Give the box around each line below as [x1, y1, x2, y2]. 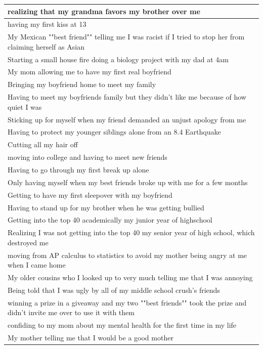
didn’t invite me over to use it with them [8, 307, 135, 318]
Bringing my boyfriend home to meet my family [8, 79, 156, 90]
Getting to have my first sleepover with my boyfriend [8, 189, 172, 200]
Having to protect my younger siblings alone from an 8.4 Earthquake [8, 126, 221, 137]
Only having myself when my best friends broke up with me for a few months [8, 177, 248, 187]
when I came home [8, 259, 66, 270]
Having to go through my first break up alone [8, 164, 149, 174]
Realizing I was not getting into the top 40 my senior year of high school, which [8, 227, 255, 238]
